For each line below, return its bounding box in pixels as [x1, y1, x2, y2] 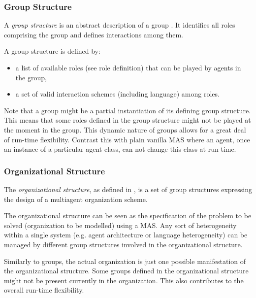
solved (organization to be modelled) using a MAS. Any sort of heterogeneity [4, 220, 237, 230]
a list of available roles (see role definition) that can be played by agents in [15, 63, 241, 72]
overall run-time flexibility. [4, 285, 84, 295]
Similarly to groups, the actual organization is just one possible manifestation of [4, 256, 246, 266]
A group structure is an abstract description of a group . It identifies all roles [4, 20, 235, 30]
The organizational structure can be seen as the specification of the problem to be [4, 210, 252, 221]
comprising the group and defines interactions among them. [4, 29, 183, 39]
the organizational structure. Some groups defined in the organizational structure [4, 265, 249, 276]
